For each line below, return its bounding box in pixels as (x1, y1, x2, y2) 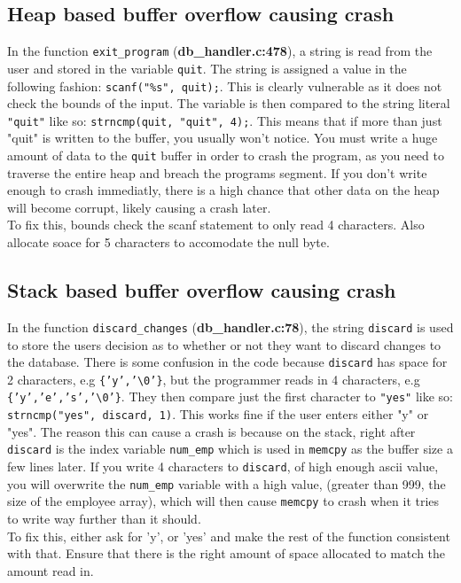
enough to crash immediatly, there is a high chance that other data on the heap (7, 181, 440, 199)
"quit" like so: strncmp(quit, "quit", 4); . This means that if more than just (7, 111, 442, 129)
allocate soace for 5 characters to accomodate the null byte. (7, 233, 330, 252)
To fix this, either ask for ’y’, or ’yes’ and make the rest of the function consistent (7, 526, 450, 545)
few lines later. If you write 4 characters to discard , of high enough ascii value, (7, 456, 439, 475)
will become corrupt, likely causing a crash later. (7, 198, 271, 216)
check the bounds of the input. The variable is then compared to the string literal (7, 94, 450, 113)
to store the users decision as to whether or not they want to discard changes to (7, 335, 441, 354)
